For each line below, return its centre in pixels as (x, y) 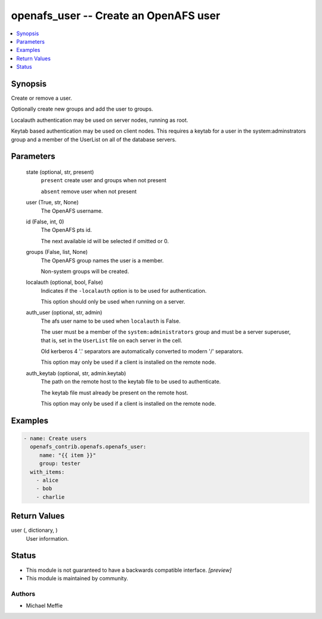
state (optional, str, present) (60, 172)
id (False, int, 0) (45, 222)
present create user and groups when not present (104, 180)
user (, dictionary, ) (34, 530)
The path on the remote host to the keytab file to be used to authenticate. (131, 382)
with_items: (47, 472)
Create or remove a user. (41, 98)
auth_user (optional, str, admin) (64, 312)
